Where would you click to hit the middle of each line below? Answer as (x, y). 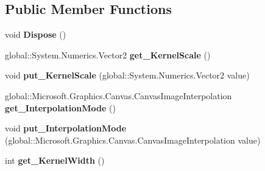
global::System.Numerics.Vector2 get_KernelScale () (108, 54)
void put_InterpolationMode (66, 128)
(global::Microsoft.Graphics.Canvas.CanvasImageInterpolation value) (133, 140)
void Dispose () (36, 34)
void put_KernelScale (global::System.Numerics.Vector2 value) (127, 75)
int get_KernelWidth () (55, 160)
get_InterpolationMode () (60, 107)
